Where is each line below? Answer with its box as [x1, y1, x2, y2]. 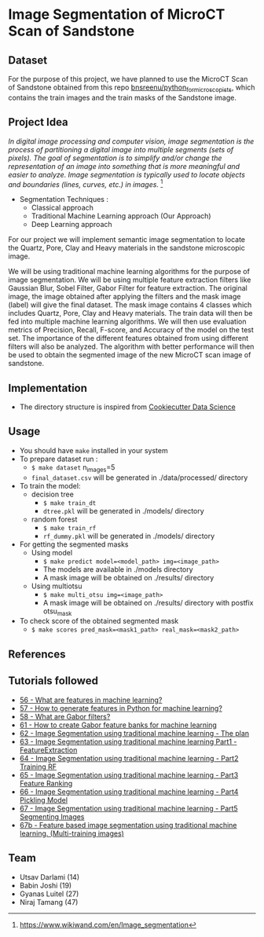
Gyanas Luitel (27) [19, 889, 79, 899]
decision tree [31, 489, 75, 499]
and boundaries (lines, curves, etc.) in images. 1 [8, 178, 163, 189]
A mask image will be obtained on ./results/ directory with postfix [42, 598, 254, 607]
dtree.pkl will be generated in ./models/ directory [42, 506, 204, 515]
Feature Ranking [19, 778, 73, 788]
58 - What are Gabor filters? [19, 712, 111, 721]
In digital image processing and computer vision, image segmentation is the [8, 136, 255, 146]
